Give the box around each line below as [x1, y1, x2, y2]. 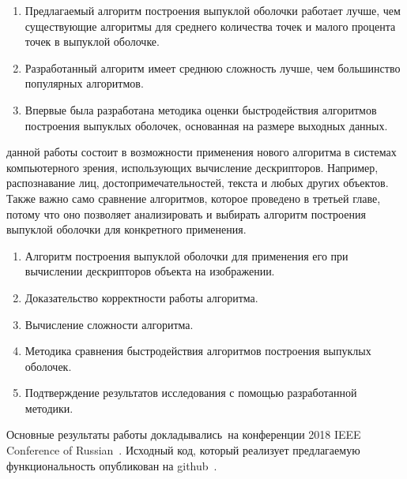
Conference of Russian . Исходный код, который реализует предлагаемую [6, 442, 360, 458]
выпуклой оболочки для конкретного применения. [6, 221, 247, 238]
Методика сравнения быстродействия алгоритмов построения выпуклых [24, 342, 371, 359]
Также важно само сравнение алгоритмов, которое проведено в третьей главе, [6, 189, 381, 206]
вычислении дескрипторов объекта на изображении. [24, 263, 275, 279]
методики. [24, 399, 73, 416]
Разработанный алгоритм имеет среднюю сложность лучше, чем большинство [24, 59, 401, 76]
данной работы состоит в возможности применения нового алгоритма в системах [6, 144, 397, 160]
